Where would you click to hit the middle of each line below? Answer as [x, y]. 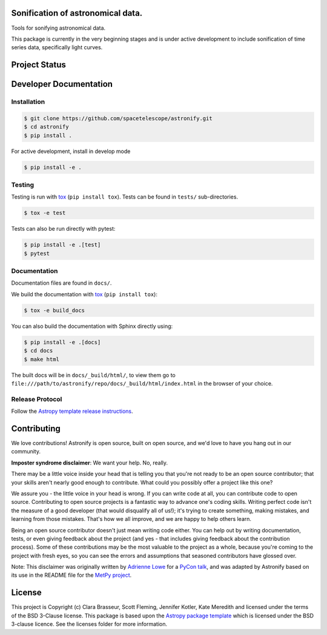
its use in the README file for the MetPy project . [71, 575]
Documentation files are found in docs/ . [61, 283]
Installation [28, 102]
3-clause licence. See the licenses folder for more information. [89, 624]
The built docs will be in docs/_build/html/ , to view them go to [93, 375]
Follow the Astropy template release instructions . [72, 411]
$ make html [42, 359]
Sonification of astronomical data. [77, 13]
